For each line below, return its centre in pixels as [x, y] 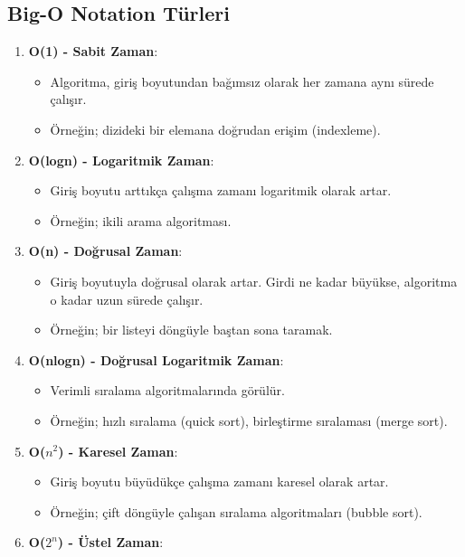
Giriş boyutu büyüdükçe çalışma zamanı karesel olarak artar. [219, 481]
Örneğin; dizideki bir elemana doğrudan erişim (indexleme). [215, 129]
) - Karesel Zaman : [118, 451]
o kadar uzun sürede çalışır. [127, 299]
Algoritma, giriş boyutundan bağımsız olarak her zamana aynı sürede [242, 81]
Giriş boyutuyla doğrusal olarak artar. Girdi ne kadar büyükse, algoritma [254, 281]
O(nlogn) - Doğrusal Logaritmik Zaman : [156, 359]
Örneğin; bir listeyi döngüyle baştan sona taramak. [191, 330]
